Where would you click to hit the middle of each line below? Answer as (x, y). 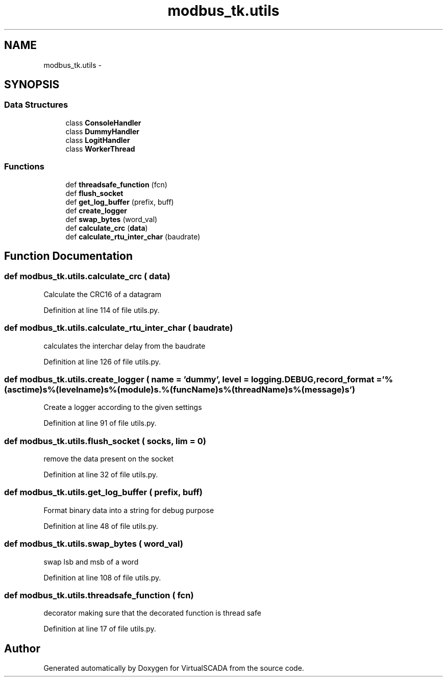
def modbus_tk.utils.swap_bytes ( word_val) (94, 544)
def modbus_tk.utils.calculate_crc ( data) (87, 276)
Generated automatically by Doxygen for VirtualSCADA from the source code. (174, 668)
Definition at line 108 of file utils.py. (102, 577)
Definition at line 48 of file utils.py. (101, 526)
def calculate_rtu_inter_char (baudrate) (133, 236)
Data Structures (36, 105)
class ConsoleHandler (103, 123)
